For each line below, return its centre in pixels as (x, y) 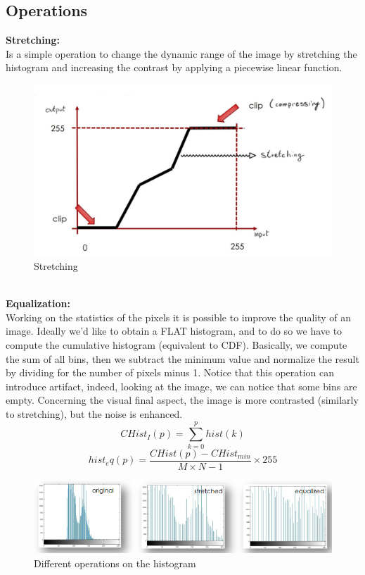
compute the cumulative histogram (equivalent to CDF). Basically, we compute (177, 345)
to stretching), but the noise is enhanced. (94, 413)
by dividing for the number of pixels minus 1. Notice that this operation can (170, 372)
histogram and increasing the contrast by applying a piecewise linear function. (174, 67)
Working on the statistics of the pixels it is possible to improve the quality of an (179, 317)
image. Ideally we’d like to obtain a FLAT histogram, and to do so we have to (174, 331)
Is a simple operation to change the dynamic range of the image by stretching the (181, 53)
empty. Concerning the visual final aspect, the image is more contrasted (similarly (182, 400)
